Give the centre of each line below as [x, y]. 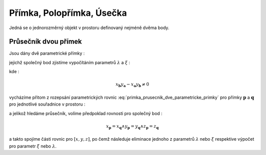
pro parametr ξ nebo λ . [33, 146]
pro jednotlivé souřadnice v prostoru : [47, 104]
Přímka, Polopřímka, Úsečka [68, 13]
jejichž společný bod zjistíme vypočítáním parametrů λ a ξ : [70, 62]
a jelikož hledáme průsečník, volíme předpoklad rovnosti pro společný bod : [86, 113]
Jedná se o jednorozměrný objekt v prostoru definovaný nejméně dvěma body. [89, 28]
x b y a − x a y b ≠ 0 [133, 85]
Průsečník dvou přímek [46, 42]
